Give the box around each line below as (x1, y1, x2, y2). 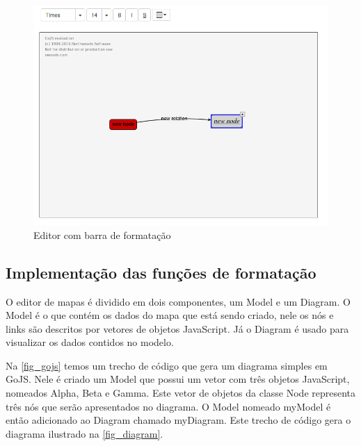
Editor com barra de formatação (33, 227, 171, 242)
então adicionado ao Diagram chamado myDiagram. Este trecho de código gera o (6, 413, 351, 427)
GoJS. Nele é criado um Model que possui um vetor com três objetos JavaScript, (6, 372, 350, 386)
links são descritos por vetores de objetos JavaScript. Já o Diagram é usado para (6, 321, 349, 336)
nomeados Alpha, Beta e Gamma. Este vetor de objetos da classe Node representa (6, 386, 356, 400)
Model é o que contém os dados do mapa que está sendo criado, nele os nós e (6, 308, 334, 322)
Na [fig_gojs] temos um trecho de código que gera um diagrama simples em (6, 358, 328, 372)
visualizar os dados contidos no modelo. (6, 335, 174, 349)
